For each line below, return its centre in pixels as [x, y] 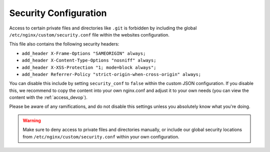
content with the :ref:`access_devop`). [48, 97]
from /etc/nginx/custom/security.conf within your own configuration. [101, 136]
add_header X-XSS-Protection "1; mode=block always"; [89, 67]
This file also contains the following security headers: [64, 44]
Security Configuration [58, 13]
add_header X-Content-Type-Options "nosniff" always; [89, 60]
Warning [32, 120]
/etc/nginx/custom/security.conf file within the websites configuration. [89, 34]
